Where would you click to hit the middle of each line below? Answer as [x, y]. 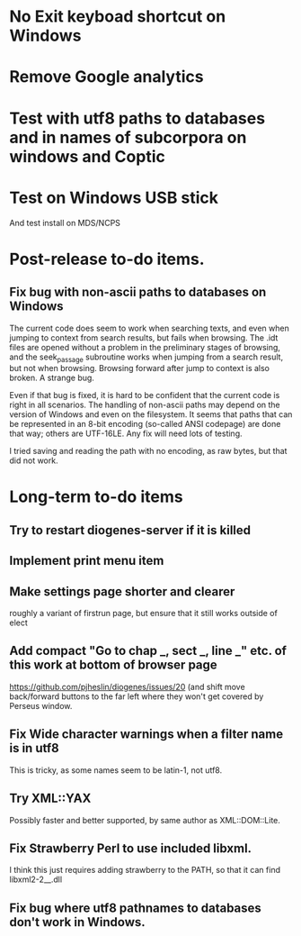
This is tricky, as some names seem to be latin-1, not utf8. [116, 770]
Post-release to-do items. [107, 259]
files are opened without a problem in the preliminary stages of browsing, [145, 347]
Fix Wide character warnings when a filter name [146, 735]
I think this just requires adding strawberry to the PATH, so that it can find [145, 870]
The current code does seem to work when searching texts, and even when [149, 328]
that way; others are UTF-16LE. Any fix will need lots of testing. [126, 433]
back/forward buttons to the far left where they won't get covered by [137, 696]
